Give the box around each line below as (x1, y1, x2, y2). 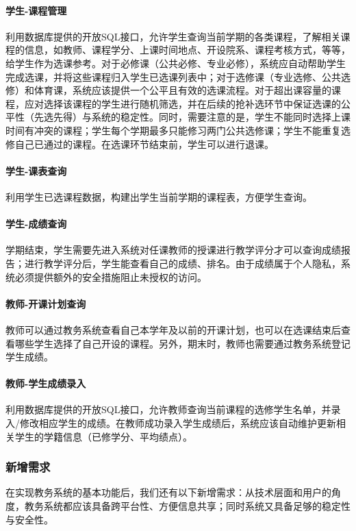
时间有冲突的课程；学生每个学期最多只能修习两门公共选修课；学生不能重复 (5, 123, 341, 137)
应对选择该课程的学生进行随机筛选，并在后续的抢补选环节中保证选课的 (24, 96, 341, 110)
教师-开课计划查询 (5, 296, 86, 310)
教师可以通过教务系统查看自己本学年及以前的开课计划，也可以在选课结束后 (5, 322, 341, 336)
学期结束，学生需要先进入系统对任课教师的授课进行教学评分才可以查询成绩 (5, 243, 341, 257)
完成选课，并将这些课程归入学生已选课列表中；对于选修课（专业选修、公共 (5, 69, 341, 84)
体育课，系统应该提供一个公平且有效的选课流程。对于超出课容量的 (34, 83, 331, 97)
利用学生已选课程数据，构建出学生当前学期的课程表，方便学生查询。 (5, 189, 312, 203)
